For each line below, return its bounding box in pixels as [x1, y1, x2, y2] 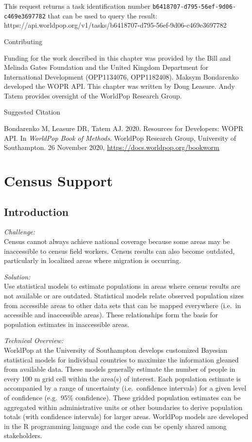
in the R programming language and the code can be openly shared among [4, 421, 227, 431]
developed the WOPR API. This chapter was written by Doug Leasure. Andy [4, 81, 235, 91]
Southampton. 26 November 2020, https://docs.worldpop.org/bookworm [4, 142, 219, 152]
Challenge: [4, 227, 35, 237]
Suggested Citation [4, 107, 60, 117]
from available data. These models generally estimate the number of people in [4, 364, 235, 374]
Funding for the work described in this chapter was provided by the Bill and [4, 52, 231, 63]
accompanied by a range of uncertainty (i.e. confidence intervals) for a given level [4, 383, 247, 393]
